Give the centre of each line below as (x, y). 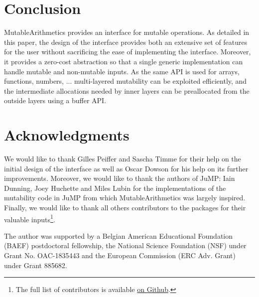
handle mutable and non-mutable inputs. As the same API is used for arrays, (122, 71)
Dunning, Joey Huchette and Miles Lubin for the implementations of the (115, 188)
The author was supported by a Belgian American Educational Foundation (119, 235)
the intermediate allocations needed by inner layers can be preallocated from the (127, 90)
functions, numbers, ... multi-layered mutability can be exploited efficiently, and (126, 81)
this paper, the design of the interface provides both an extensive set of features (126, 42)
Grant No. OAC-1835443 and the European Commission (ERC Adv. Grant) (120, 255)
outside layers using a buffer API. (55, 100)
